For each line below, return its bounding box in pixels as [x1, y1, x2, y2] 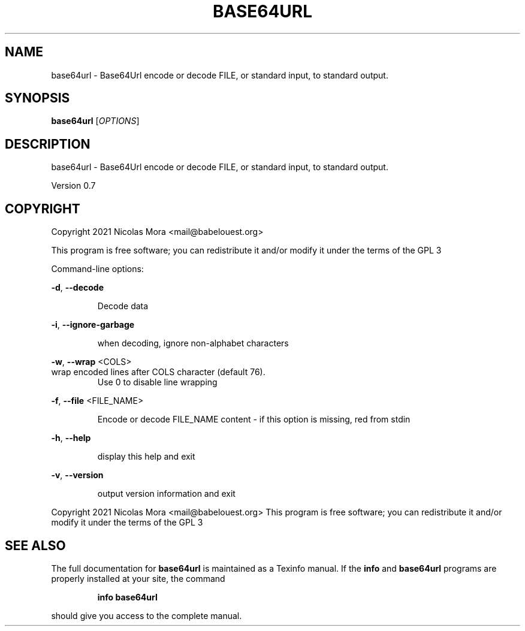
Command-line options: [51, 264, 144, 274]
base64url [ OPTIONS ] [51, 116, 140, 126]
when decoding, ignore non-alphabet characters [97, 338, 289, 349]
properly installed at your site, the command [51, 573, 225, 584]
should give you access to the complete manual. [51, 610, 242, 621]
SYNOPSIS [5, 90, 70, 106]
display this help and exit [97, 451, 195, 462]
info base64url [97, 591, 158, 602]
